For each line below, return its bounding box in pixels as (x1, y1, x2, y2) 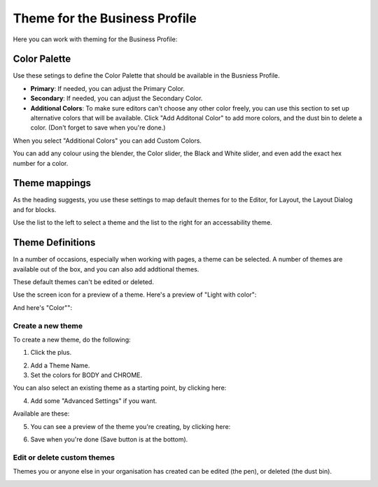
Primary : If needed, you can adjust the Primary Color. (30, 84, 185, 92)
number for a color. (13, 159, 69, 167)
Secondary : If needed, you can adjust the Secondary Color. (30, 94, 203, 103)
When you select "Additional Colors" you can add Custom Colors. (13, 136, 202, 145)
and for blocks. (13, 205, 57, 213)
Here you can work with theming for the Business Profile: (13, 35, 178, 43)
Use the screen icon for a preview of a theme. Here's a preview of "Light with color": (13, 290, 257, 299)
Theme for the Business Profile (13, 10, 197, 26)
